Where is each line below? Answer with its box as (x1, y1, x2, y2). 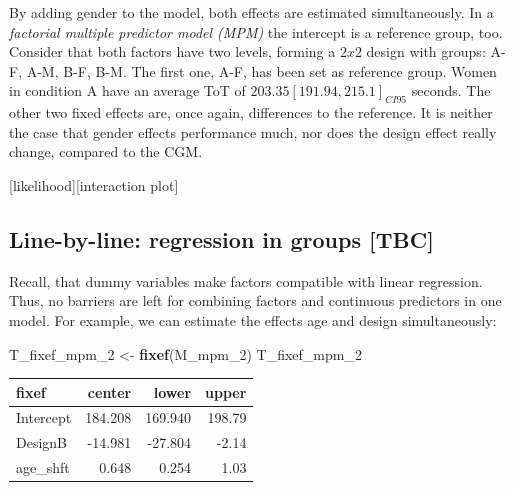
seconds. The (411, 80, 491, 101)
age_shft (16, 457, 70, 478)
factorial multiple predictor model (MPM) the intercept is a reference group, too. (9, 21, 503, 42)
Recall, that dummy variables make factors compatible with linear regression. (9, 270, 483, 291)
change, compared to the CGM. (9, 141, 203, 162)
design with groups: (366, 41, 486, 62)
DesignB (16, 432, 68, 453)
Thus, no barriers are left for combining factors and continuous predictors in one (9, 290, 502, 311)
